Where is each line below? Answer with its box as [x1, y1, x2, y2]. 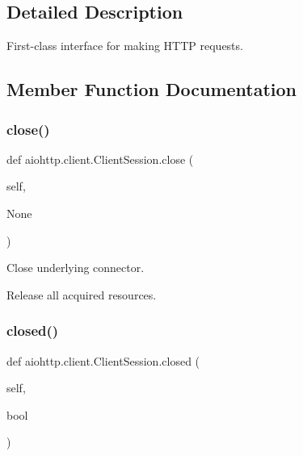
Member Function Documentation [6, 77, 297, 102]
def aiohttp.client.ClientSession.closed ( [6, 352, 200, 369]
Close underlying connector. [6, 259, 145, 276]
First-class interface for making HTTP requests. [6, 37, 243, 54]
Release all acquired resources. [6, 286, 157, 303]
